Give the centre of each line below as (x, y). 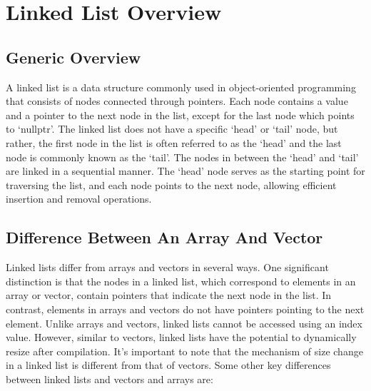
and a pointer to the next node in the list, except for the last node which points (180, 115)
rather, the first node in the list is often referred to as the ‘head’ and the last (174, 142)
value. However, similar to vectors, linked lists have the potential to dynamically (181, 337)
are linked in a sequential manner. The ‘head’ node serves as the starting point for (185, 171)
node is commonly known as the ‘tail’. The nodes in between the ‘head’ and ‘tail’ (182, 157)
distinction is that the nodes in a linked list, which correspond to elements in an (181, 281)
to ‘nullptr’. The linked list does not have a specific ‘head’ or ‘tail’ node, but (172, 129)
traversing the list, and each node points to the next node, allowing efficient (171, 184)
